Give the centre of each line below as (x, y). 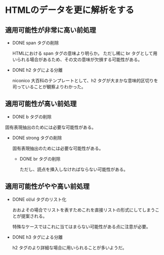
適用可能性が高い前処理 (41, 104)
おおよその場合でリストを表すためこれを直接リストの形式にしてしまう (84, 210)
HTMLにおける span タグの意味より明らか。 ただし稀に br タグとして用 (85, 53)
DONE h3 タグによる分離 (37, 237)
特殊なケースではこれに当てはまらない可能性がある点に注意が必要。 (81, 226)
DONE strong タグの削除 (37, 138)
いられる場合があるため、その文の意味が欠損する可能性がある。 (77, 59)
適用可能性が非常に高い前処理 (51, 30)
